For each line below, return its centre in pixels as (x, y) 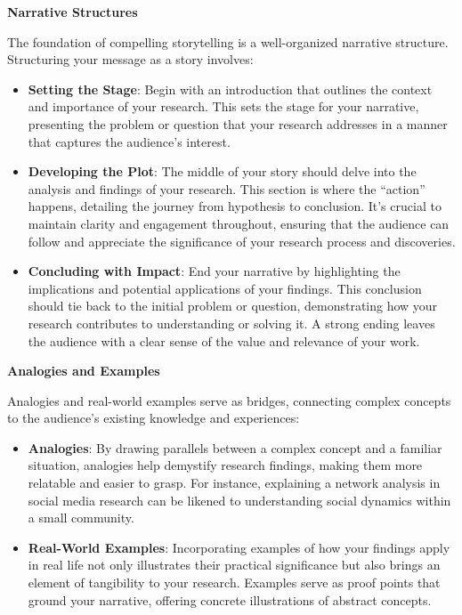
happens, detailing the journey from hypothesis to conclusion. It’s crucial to (235, 206)
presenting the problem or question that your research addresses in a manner (238, 123)
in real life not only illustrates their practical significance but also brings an (234, 565)
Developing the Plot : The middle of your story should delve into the (222, 171)
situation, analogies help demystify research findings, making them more (225, 465)
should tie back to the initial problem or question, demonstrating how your (233, 306)
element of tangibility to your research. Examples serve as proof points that (234, 583)
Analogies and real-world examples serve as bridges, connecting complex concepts (229, 400)
